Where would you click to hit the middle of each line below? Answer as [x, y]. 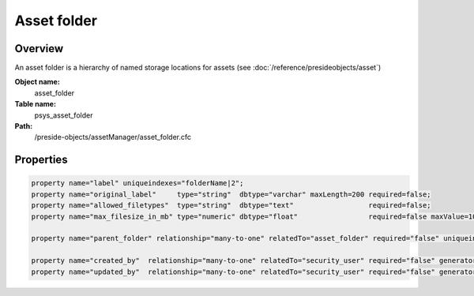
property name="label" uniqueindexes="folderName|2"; [137, 183]
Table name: [36, 104]
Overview [39, 49]
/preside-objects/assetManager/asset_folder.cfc [113, 137]
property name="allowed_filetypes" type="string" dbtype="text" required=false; [231, 206]
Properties [41, 160]
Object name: [38, 82]
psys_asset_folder [64, 115]
